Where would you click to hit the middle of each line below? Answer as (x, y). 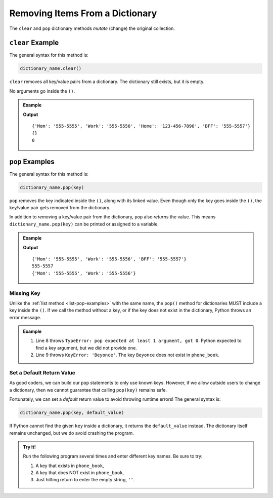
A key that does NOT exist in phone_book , (80, 473)
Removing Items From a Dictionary (83, 13)
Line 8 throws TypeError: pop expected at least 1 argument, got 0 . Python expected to (139, 341)
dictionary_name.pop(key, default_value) (72, 413)
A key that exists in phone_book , (70, 466)
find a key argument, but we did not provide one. (86, 348)
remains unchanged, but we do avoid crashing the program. (72, 433)
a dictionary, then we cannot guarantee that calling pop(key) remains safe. (88, 390)
